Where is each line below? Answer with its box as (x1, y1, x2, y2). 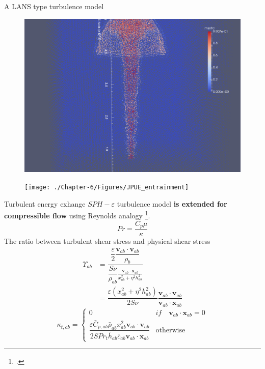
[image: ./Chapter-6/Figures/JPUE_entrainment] (24, 184, 189, 191)
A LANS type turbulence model (4, 1, 104, 11)
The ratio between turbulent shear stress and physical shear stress (4, 236, 210, 246)
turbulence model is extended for (117, 198, 227, 209)
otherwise (155, 326, 185, 334)
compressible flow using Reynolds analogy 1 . (4, 209, 150, 220)
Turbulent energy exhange (4, 198, 86, 209)
